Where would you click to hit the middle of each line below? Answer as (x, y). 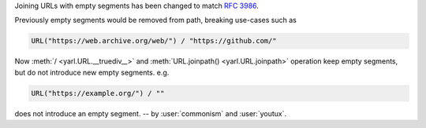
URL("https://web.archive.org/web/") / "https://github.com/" (154, 41)
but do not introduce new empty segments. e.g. (92, 72)
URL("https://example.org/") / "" (98, 93)
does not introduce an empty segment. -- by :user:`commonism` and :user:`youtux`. (151, 113)
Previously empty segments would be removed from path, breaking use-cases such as (156, 20)
